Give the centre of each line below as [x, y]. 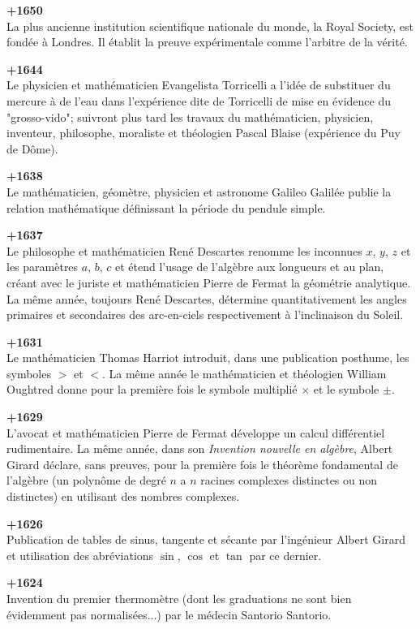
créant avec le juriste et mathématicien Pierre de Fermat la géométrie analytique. [209, 282]
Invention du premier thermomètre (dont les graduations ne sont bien [179, 598]
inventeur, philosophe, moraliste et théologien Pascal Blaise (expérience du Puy [204, 133]
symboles [29, 373]
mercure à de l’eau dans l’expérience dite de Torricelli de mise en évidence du [199, 100]
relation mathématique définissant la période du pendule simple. [166, 207]
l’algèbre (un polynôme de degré [86, 480]
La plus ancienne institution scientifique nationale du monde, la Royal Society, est [210, 26]
